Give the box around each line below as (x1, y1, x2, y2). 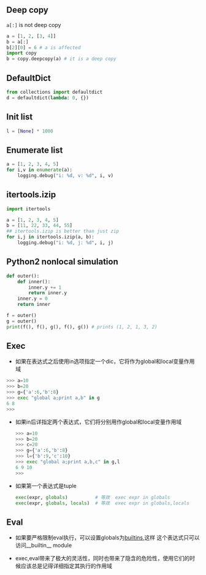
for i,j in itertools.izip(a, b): (6, 234, 95, 240)
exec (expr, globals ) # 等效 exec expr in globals (15, 494, 170, 500)
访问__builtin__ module (15, 542, 72, 549)
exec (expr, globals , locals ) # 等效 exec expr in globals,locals (15, 500, 190, 506)
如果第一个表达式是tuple (15, 482, 77, 489)
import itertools (6, 205, 51, 212)
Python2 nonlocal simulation (6, 257, 118, 267)
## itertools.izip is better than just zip (6, 228, 120, 235)
